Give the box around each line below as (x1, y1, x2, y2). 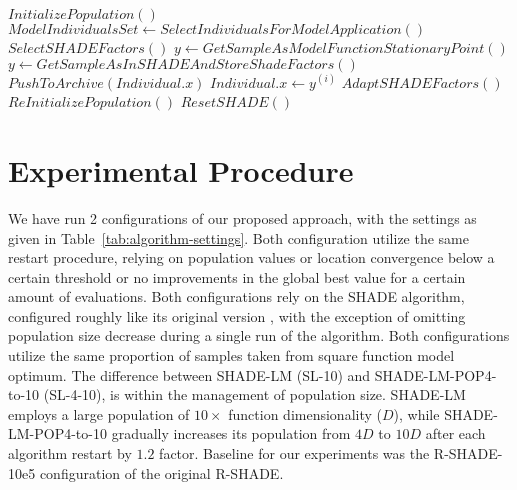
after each (425, 423, 486, 444)
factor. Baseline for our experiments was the (159, 443, 430, 464)
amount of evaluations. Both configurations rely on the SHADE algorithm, (8, 286, 465, 307)
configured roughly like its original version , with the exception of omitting (8, 305, 466, 326)
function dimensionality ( (228, 403, 382, 424)
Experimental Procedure (8, 149, 354, 190)
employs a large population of (8, 403, 190, 424)
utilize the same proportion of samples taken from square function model (8, 345, 455, 366)
